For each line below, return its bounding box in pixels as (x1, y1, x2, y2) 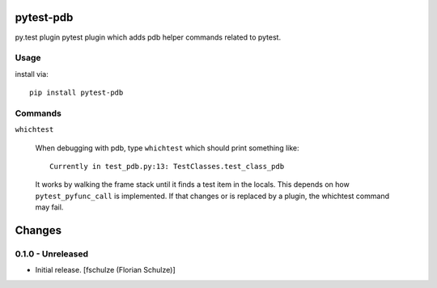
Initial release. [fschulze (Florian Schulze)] (35, 265, 176, 275)
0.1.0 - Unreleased (15, 248, 89, 259)
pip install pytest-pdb (29, 88, 124, 97)
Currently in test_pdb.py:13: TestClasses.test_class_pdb (49, 162, 285, 171)
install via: (15, 69, 49, 78)
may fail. (35, 202, 64, 212)
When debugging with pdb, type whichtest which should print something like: (35, 142, 299, 153)
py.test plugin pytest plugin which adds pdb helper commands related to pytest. (15, 32, 282, 42)
